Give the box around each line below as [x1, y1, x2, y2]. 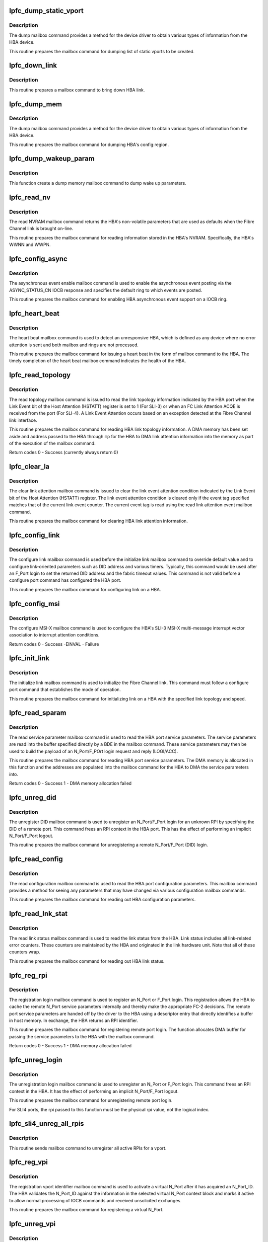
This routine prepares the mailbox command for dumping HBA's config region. [9, 142, 169, 148]
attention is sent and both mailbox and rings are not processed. [9, 342, 139, 348]
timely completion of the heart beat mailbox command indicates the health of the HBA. [9, 358, 186, 364]
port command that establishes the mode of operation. [9, 687, 121, 693]
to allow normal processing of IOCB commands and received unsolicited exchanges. [9, 1197, 182, 1203]
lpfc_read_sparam [9, 708, 67, 717]
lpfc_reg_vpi [9, 1158, 48, 1166]
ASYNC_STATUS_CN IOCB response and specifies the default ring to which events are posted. [9, 287, 202, 293]
